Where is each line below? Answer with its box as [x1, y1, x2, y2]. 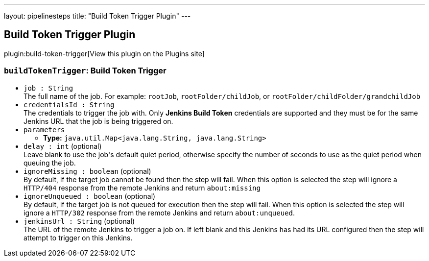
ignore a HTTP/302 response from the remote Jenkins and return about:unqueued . [24, 208, 295, 217]
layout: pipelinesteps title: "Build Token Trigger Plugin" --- [4, 12, 191, 20]
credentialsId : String [24, 100, 115, 109]
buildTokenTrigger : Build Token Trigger [4, 66, 167, 76]
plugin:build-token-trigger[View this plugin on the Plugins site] [4, 49, 205, 58]
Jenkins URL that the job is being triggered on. [24, 117, 173, 125]
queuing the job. [24, 158, 76, 167]
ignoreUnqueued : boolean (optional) [24, 191, 156, 200]
